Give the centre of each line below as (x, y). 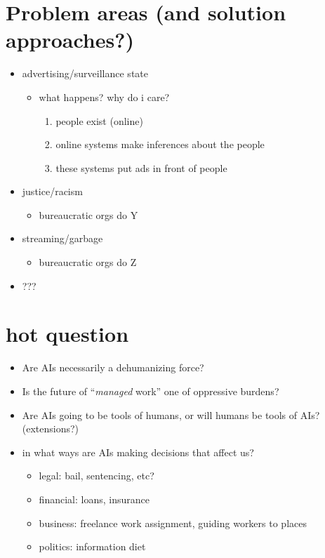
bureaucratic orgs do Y (88, 214)
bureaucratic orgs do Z (88, 262)
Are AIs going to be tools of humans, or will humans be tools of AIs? (171, 414)
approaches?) (70, 40)
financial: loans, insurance (94, 499)
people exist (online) (99, 120)
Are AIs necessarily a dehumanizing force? (113, 367)
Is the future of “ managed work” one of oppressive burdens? (151, 391)
